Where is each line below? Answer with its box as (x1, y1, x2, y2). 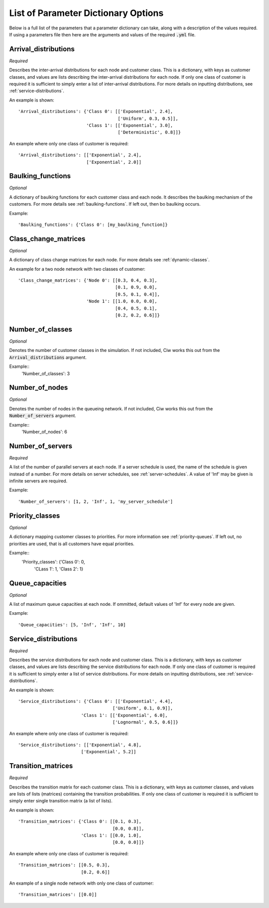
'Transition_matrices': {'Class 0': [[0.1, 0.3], (18, 819, 142, 824)
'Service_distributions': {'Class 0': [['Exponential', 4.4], (18, 698, 173, 704)
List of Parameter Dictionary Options (9, 7, 164, 18)
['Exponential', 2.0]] (86, 159, 142, 165)
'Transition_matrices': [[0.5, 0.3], (18, 862, 111, 868)
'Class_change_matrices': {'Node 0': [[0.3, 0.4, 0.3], (18, 278, 157, 283)
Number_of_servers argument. (9, 413, 77, 419)
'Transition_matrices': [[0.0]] (18, 892, 97, 898)
